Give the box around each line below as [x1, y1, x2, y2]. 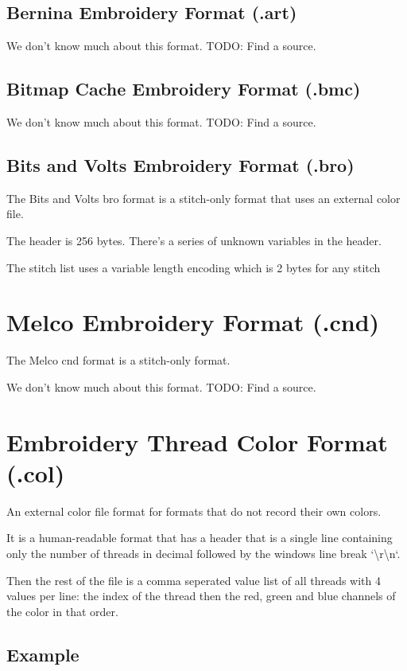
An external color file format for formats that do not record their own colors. [6, 502, 382, 519]
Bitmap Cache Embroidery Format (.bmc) [6, 76, 361, 101]
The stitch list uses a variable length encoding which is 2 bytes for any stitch [6, 259, 381, 275]
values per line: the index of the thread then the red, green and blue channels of [6, 587, 396, 604]
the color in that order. [6, 603, 118, 619]
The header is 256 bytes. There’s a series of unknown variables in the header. [6, 232, 382, 248]
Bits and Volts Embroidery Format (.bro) [6, 152, 355, 177]
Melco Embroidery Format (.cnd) [6, 306, 380, 338]
